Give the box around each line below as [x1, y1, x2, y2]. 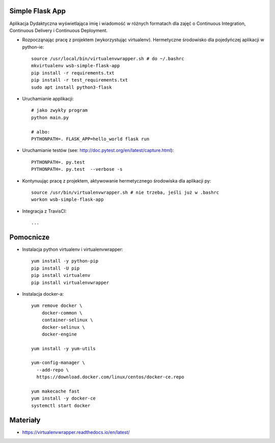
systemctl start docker [31, 403, 91, 408]
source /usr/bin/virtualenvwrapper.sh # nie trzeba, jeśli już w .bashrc [31, 189, 219, 195]
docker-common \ [41, 310, 82, 316]
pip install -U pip [31, 265, 80, 271]
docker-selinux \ [41, 324, 85, 330]
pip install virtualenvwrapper [31, 279, 109, 285]
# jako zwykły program [31, 108, 88, 113]
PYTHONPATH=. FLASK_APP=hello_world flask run [31, 136, 150, 142]
